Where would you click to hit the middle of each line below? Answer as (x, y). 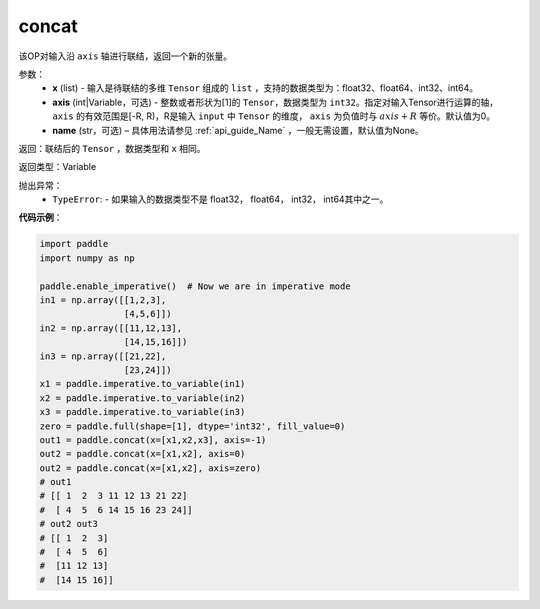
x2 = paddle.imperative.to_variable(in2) (142, 398)
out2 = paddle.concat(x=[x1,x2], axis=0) (142, 454)
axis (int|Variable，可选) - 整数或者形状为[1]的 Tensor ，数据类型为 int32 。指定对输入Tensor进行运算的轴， (275, 102)
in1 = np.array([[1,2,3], (103, 300)
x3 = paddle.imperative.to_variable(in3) (142, 412)
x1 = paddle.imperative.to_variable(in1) (142, 384)
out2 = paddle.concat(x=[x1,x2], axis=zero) (150, 468)
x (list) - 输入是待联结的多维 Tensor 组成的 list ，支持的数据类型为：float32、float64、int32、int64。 (265, 88)
